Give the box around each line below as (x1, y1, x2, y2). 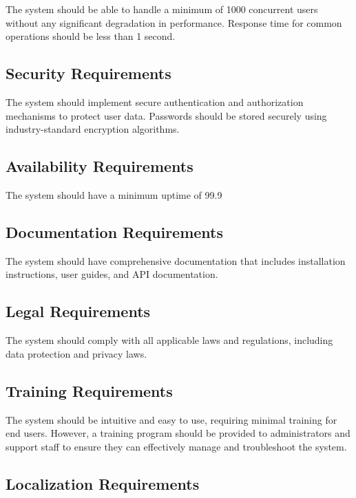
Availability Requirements (6, 155, 193, 177)
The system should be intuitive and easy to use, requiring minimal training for (6, 412, 337, 426)
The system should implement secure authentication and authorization (6, 94, 304, 109)
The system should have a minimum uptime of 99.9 (6, 187, 222, 202)
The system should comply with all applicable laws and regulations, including (6, 333, 333, 347)
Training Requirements (6, 380, 173, 401)
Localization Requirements (6, 473, 200, 494)
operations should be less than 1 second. (6, 29, 176, 43)
